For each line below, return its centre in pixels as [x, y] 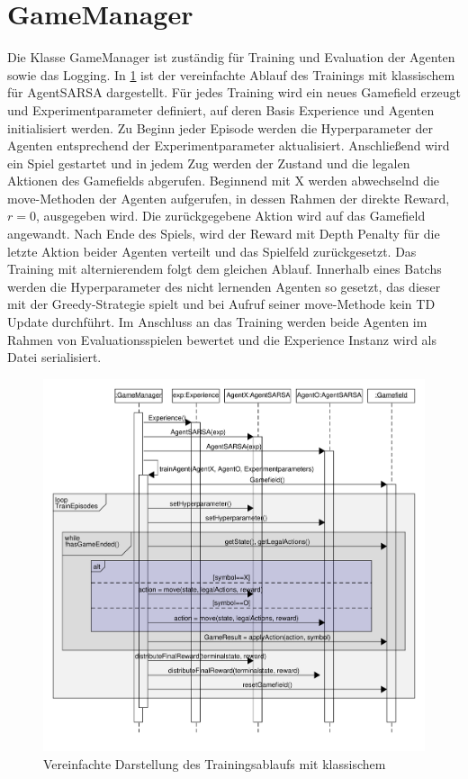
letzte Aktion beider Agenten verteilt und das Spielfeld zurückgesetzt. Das [212, 251]
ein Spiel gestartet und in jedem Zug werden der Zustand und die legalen [209, 163]
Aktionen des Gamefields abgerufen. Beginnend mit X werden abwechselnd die [224, 181]
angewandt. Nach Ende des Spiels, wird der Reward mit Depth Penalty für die [224, 234]
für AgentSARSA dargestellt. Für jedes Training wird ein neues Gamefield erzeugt [234, 92]
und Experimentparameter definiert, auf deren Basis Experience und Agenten [221, 109]
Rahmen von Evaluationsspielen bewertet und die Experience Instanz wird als [222, 339]
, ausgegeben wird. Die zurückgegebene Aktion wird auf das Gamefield [230, 216]
